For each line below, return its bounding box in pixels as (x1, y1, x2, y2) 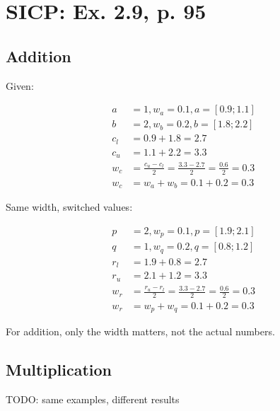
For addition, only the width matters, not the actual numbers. (6, 324, 275, 339)
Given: (6, 78, 34, 93)
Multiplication (6, 359, 112, 381)
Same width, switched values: (6, 199, 133, 214)
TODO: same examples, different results (6, 392, 180, 407)
